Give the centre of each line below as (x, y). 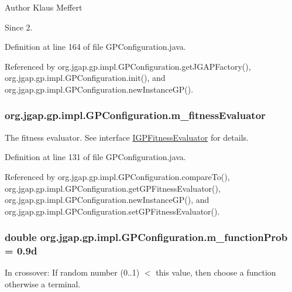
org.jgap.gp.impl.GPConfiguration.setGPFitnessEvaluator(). (112, 211)
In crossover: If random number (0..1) (72, 272)
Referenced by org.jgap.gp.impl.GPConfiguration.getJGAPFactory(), (128, 66)
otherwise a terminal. (43, 284)
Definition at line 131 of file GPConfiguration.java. (95, 157)
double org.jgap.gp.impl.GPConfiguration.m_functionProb (146, 237)
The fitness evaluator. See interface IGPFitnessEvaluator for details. (127, 137)
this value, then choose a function (216, 272)
